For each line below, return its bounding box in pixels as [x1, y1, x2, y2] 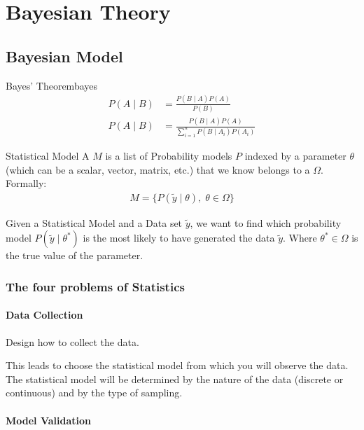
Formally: [6, 176, 47, 190]
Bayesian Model [6, 45, 123, 67]
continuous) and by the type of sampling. [6, 385, 183, 400]
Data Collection [6, 307, 83, 322]
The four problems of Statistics [6, 277, 185, 295]
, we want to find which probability [190, 215, 342, 230]
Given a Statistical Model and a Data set [6, 215, 183, 230]
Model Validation [6, 412, 92, 427]
